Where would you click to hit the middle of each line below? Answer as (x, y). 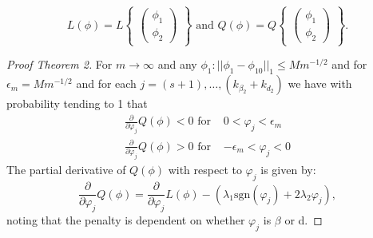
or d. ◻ (304, 219)
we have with (320, 83)
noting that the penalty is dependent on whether (126, 219)
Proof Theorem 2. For (60, 64)
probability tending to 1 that (77, 103)
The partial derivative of (66, 170)
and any (177, 64)
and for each (106, 83)
